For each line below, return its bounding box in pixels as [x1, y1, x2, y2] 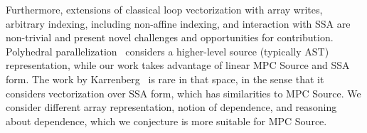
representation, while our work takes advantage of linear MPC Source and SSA [6, 58, 350, 73]
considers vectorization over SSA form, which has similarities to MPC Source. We [6, 85, 361, 100]
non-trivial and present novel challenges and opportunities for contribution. [6, 30, 334, 45]
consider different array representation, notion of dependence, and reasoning [6, 100, 337, 115]
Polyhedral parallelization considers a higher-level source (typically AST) [6, 43, 329, 58]
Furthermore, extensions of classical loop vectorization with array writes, [6, 2, 323, 16]
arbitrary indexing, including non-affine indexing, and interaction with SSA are [6, 16, 351, 31]
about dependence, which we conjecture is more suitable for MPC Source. [6, 113, 327, 128]
